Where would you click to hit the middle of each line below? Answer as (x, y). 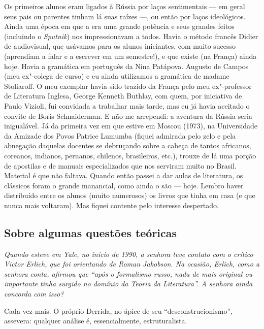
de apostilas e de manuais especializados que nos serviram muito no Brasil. (120, 165)
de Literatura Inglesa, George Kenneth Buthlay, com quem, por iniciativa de (123, 96)
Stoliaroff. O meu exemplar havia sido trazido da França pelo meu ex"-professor (128, 86)
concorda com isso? (34, 294)
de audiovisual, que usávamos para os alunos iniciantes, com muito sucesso (120, 46)
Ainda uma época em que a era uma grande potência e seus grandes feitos (119, 26)
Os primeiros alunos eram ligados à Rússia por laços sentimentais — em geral (125, 6)
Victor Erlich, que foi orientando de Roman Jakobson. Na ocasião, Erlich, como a (132, 264)
